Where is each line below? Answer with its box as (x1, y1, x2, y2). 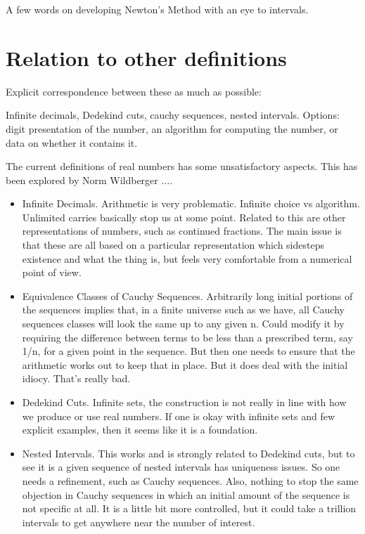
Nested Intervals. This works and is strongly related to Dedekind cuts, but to (22, 445, 355, 460)
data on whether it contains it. (6, 135, 138, 150)
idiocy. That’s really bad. (22, 371, 131, 386)
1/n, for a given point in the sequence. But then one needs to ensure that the (22, 344, 355, 358)
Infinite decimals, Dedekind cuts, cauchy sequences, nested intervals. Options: (6, 108, 340, 122)
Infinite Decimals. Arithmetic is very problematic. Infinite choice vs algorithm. (22, 196, 360, 211)
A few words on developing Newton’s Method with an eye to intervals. (6, 2, 309, 16)
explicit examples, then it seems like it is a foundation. (22, 422, 258, 437)
